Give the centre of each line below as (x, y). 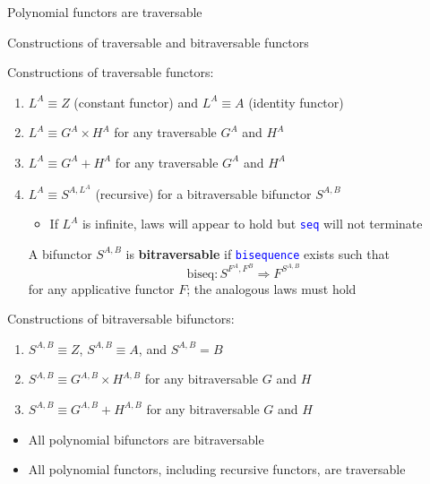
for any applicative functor (101, 288)
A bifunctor (60, 253)
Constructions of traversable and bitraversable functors (158, 42)
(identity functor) (296, 102)
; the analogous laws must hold (271, 288)
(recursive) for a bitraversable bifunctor (203, 193)
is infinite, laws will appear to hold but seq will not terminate (252, 224)
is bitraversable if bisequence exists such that (258, 253)
